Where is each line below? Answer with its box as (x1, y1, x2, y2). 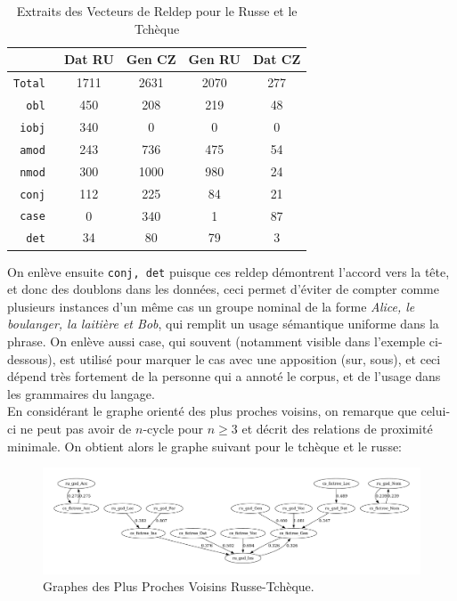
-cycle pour (143, 418, 204, 437)
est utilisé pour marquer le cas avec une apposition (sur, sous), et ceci (60, 349, 441, 368)
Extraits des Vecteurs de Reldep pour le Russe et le (16, 2, 298, 20)
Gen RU (188, 50, 241, 69)
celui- (420, 402, 451, 420)
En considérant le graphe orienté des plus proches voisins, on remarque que (7, 402, 417, 420)
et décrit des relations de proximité (241, 418, 433, 437)
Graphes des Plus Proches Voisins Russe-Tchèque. (43, 577, 314, 596)
